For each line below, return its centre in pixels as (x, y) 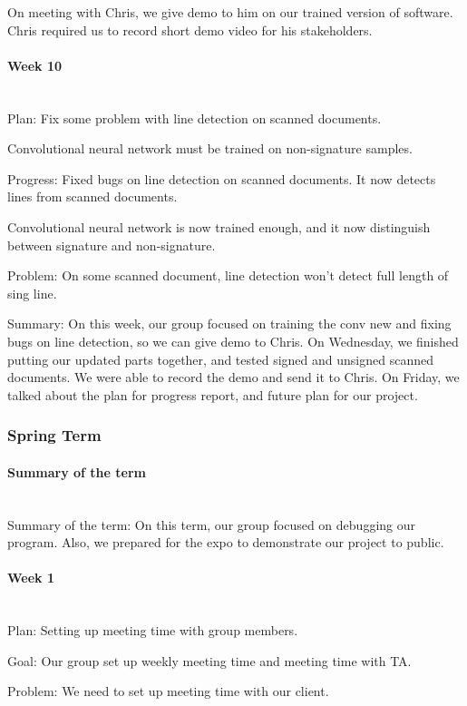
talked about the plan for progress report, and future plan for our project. (213, 394)
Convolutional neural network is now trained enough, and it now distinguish (219, 226)
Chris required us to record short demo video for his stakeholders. (190, 29)
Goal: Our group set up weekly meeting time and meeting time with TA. (209, 660)
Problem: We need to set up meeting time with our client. (168, 691)
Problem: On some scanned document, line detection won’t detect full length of (228, 275)
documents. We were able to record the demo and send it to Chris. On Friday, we (233, 377)
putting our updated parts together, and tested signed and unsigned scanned (220, 359)
